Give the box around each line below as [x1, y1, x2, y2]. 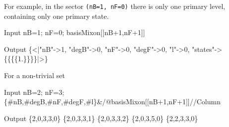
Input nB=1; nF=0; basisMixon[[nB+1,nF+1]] [4, 27, 145, 38]
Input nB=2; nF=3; [4, 86, 64, 97]
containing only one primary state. [4, 10, 109, 21]
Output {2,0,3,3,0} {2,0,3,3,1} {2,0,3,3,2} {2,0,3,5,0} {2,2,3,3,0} [4, 113, 198, 123]
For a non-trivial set [4, 70, 65, 81]
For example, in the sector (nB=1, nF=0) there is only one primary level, [4, 1, 226, 11]
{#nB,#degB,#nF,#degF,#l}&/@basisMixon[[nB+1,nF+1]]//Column [4, 96, 221, 107]
